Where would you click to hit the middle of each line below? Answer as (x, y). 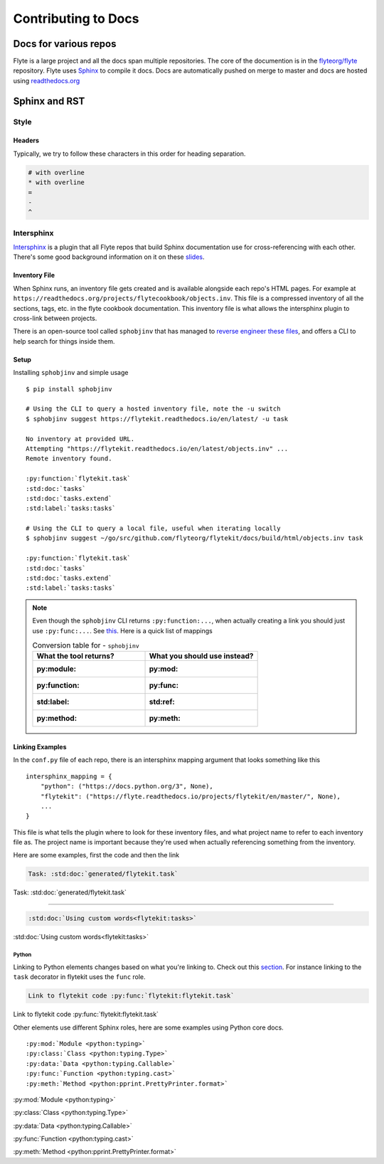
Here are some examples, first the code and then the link (96, 855)
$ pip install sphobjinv (69, 389)
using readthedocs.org (47, 80)
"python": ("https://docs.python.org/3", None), (127, 787)
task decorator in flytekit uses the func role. (79, 977)
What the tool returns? (75, 656)
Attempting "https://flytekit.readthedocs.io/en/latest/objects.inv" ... (157, 449)
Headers (26, 141)
